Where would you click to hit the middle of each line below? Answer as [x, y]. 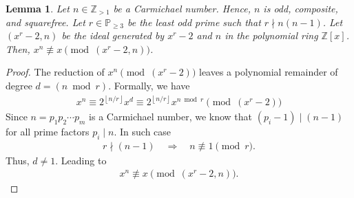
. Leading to [81, 160]
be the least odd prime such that [194, 22]
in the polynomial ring [271, 35]
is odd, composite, [301, 8]
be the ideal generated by [113, 35]
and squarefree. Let [45, 22]
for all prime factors [48, 132]
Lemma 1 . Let [38, 8]
